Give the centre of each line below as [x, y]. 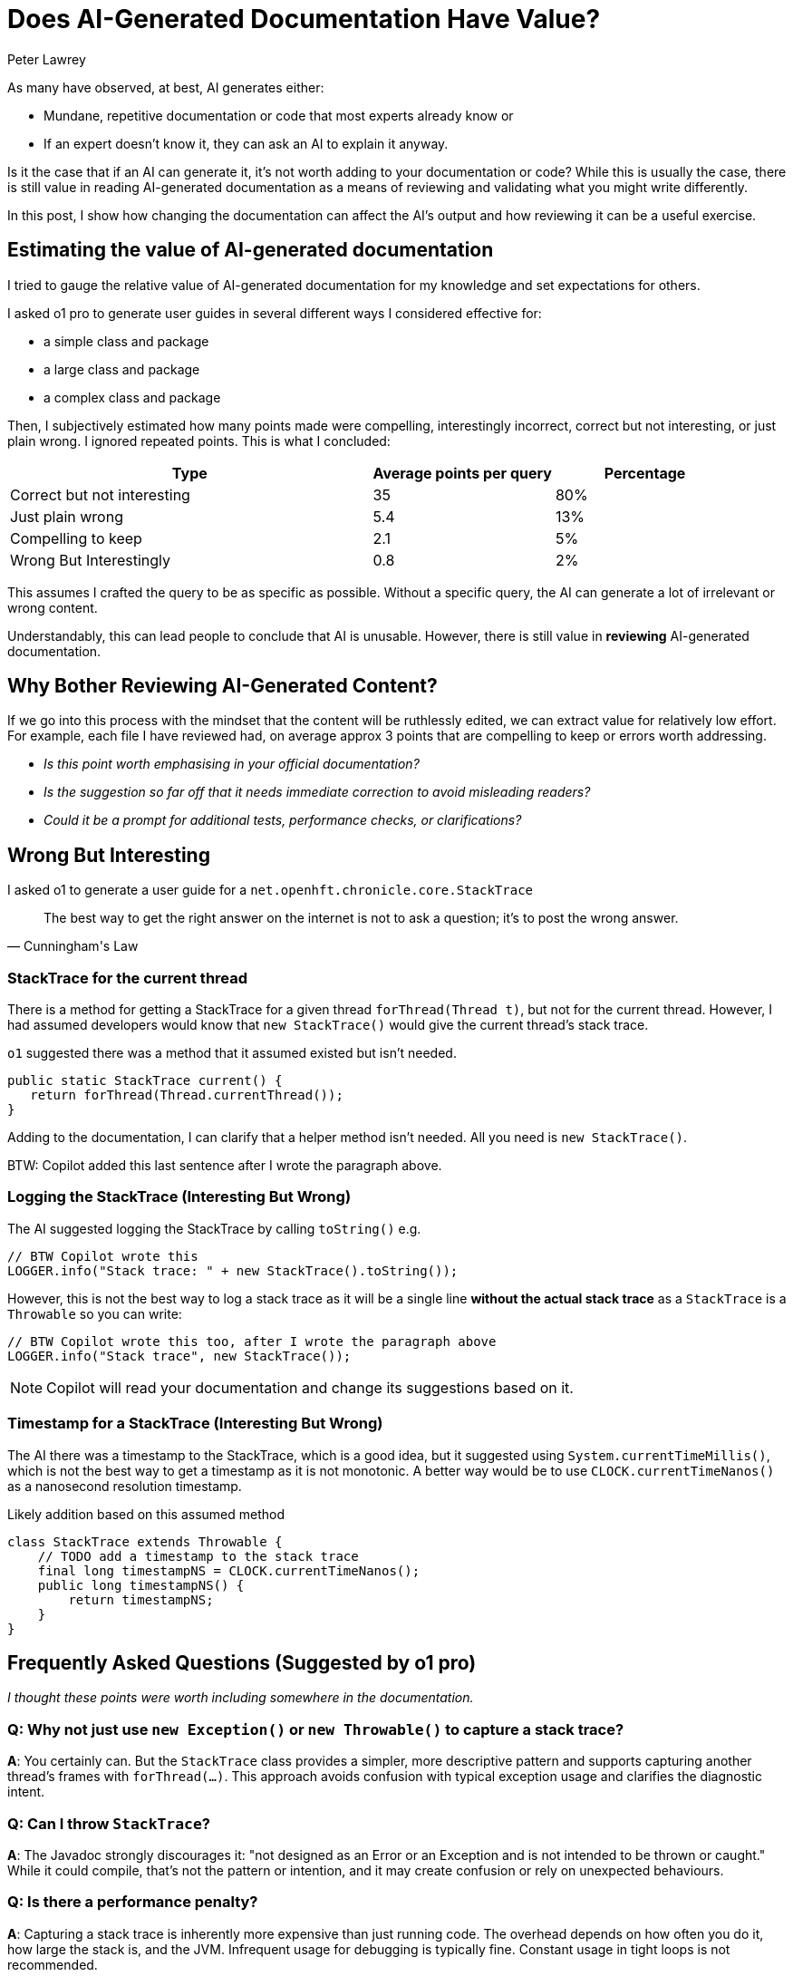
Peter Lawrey [47, 59]
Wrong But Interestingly [91, 560]
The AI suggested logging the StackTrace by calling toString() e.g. [214, 1228]
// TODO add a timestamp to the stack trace [198, 1556]
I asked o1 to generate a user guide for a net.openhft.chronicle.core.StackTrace [270, 890]
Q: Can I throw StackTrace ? [109, 1823]
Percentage [645, 473]
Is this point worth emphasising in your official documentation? [232, 764]
